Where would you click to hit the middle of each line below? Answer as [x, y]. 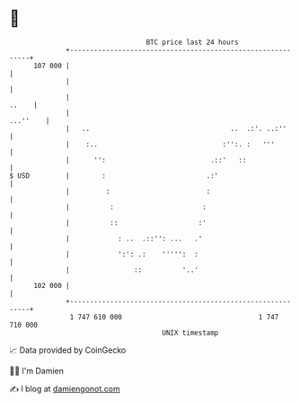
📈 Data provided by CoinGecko [68, 350]
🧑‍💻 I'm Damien [37, 371]
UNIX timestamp [190, 333]
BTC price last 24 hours [193, 42]
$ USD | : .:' [114, 175]
